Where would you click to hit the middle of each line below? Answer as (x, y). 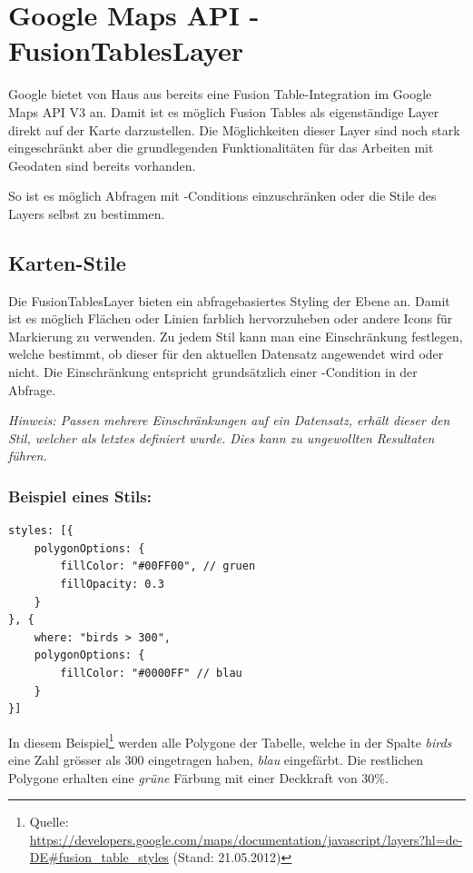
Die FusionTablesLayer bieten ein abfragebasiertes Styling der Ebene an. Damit (229, 300)
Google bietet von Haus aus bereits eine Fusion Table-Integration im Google (220, 94)
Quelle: (49, 822)
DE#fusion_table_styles (99, 857)
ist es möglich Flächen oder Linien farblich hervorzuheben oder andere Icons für (231, 318)
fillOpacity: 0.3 (112, 585)
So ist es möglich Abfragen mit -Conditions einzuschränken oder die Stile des (222, 196)
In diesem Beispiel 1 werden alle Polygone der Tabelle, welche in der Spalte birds (230, 740)
